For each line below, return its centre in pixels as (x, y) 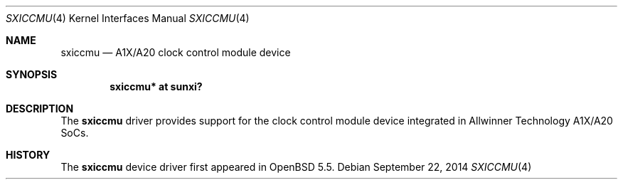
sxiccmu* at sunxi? (156, 86)
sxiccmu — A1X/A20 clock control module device (176, 52)
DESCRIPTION (40, 109)
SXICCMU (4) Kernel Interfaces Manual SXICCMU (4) (128, 18)
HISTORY (28, 155)
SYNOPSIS (32, 74)
